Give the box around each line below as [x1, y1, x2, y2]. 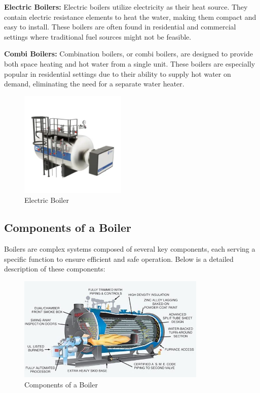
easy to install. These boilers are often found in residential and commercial [4, 21, 236, 32]
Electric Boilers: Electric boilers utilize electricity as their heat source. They [4, 2, 248, 12]
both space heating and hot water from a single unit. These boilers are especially [4, 58, 255, 69]
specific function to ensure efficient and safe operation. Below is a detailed [4, 253, 234, 264]
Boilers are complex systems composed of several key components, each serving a [4, 243, 255, 254]
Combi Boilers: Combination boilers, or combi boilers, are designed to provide [4, 48, 253, 59]
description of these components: [4, 263, 105, 274]
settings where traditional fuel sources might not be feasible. [4, 31, 192, 42]
